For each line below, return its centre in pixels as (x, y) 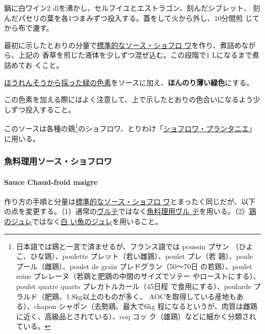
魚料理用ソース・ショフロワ (58, 161)
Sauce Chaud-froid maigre (51, 182)
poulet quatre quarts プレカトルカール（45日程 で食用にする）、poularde (134, 286)
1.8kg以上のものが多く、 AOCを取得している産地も (151, 296)
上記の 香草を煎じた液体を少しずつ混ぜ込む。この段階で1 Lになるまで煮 (139, 55)
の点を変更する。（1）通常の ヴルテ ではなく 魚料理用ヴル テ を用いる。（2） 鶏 (130, 211)
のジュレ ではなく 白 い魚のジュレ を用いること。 (83, 221)
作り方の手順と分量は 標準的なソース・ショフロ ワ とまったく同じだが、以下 (130, 201)
